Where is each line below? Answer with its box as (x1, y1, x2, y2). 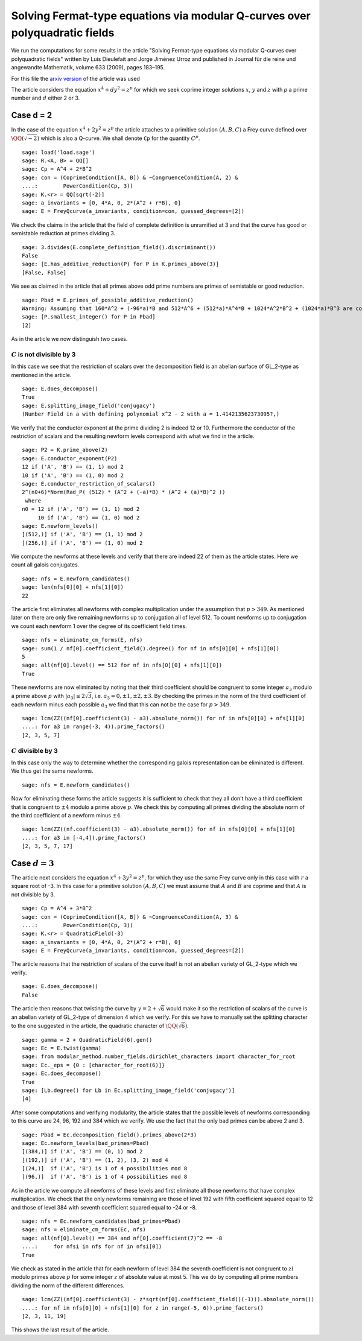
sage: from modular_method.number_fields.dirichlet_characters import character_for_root (22, 1053, 296, 1060)
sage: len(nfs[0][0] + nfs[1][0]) (22, 584, 124, 591)
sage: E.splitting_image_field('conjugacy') (22, 402, 156, 409)
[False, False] (22, 269, 67, 276)
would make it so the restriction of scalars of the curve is (166, 1005, 308, 1012)
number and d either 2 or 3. (11, 94, 80, 102)
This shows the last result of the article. (11, 1326, 110, 1333)
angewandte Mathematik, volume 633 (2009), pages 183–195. (11, 64, 165, 71)
